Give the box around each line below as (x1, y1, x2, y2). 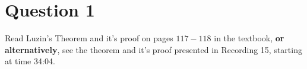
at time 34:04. (5, 55, 55, 67)
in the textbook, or (214, 32, 284, 44)
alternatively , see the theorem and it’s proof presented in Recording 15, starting (5, 43, 302, 55)
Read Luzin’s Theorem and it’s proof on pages (5, 32, 173, 44)
